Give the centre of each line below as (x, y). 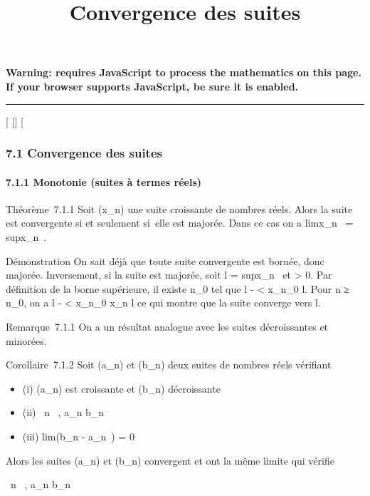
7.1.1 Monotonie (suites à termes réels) (104, 181)
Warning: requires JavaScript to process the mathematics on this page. (184, 72)
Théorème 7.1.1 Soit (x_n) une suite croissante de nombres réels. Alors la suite (179, 208)
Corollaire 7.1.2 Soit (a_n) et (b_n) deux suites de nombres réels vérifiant (169, 365)
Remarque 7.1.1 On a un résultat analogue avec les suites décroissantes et (167, 326)
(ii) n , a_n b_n (63, 412)
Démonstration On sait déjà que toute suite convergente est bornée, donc (165, 260)
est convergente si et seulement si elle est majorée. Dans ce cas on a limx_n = (180, 223)
